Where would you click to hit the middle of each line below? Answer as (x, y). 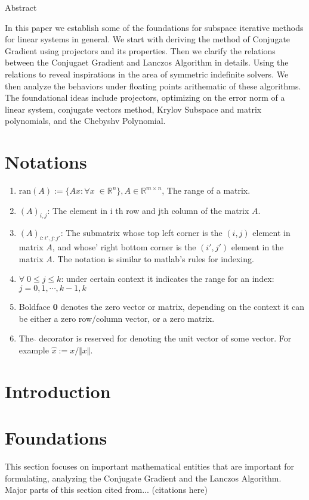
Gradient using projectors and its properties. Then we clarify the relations (140, 50)
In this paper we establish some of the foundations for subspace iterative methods (154, 27)
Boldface (35, 307)
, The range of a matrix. (206, 190)
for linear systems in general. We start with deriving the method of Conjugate (148, 39)
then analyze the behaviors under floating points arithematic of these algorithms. (153, 86)
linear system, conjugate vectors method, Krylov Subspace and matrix (133, 109)
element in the (257, 247)
